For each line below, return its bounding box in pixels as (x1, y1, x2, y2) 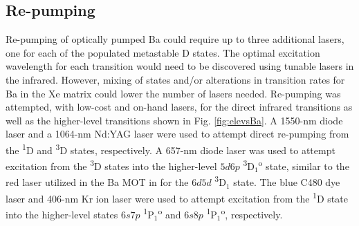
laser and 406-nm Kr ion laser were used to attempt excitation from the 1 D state (6, 189, 348, 205)
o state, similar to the (258, 157, 349, 173)
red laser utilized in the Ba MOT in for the (6, 175, 189, 189)
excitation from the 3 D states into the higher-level (6, 157, 217, 173)
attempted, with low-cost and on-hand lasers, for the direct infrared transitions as (6, 100, 353, 114)
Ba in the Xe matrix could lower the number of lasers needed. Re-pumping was (6, 86, 341, 100)
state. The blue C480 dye (233, 175, 340, 189)
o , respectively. (221, 205, 283, 221)
